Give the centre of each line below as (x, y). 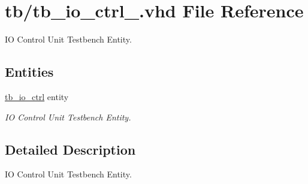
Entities (29, 72)
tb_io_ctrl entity (37, 96)
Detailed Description (70, 149)
